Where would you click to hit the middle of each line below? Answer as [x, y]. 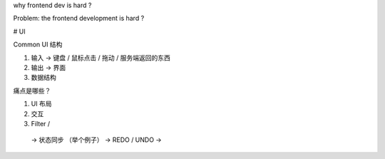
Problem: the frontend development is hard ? [79, 19]
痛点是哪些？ [32, 91]
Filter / [41, 123]
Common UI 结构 [38, 45]
